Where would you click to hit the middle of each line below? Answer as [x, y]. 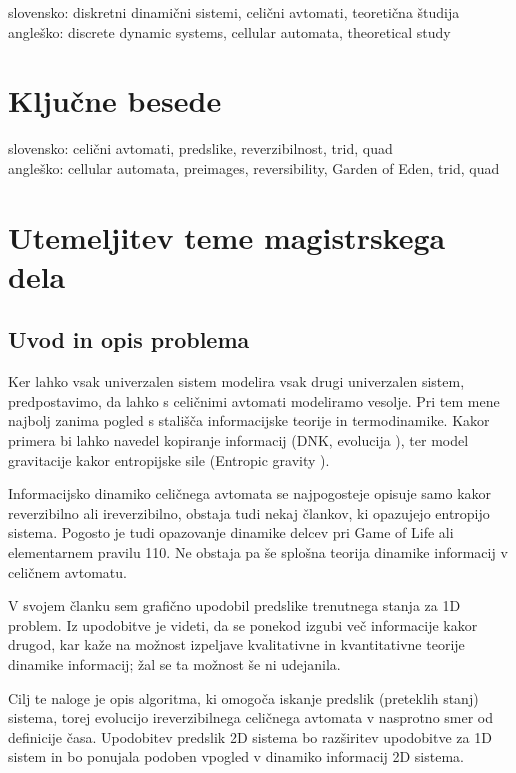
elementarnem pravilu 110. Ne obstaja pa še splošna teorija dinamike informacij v [258, 552]
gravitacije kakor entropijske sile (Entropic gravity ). [169, 459]
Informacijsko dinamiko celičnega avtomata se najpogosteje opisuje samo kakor [250, 493]
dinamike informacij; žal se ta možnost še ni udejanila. [174, 663]
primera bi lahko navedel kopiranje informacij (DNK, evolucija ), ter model [238, 440]
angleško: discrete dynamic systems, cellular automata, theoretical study [229, 31]
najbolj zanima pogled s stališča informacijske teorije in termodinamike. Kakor [249, 420]
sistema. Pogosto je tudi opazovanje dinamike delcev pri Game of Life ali [231, 532]
